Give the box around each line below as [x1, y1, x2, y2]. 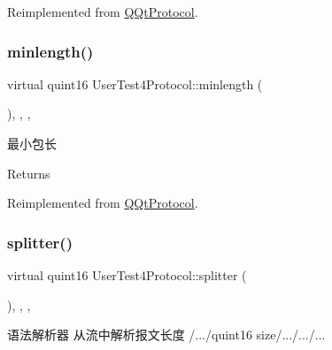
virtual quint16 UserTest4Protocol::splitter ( [7, 266, 247, 284]
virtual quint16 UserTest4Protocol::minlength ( [7, 74, 263, 93]
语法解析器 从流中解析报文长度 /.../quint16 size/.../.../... [7, 325, 326, 344]
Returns [7, 164, 50, 182]
